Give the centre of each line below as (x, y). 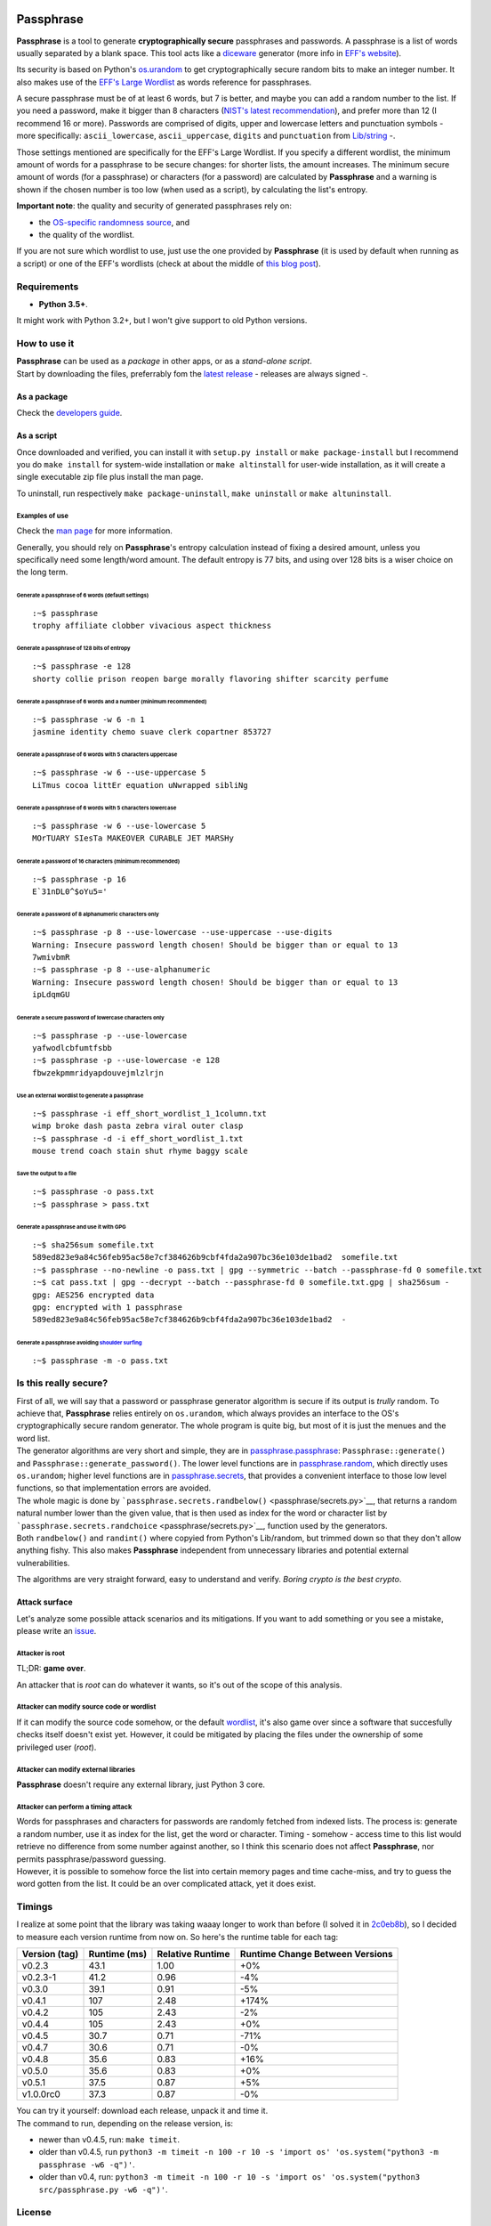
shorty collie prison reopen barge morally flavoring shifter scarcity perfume (210, 678)
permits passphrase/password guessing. (91, 1859)
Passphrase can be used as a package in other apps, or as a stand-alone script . (164, 362)
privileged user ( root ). (56, 1747)
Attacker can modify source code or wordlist (86, 1707)
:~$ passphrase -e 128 (82, 666)
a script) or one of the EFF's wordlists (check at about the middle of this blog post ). (169, 264)
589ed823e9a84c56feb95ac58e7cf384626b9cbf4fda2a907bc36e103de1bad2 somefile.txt (215, 1257)
